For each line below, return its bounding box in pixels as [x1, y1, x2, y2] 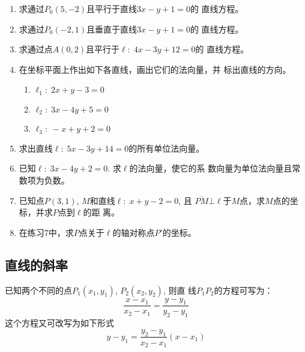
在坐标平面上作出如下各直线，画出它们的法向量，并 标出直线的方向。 [19, 63, 291, 75]
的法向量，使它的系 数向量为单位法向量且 [129, 162, 292, 174]
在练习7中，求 [19, 226, 74, 238]
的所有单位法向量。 [128, 141, 205, 154]
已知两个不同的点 [5, 283, 72, 296]
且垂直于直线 [86, 22, 137, 35]
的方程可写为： [214, 283, 273, 296]
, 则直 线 [163, 283, 197, 296]
